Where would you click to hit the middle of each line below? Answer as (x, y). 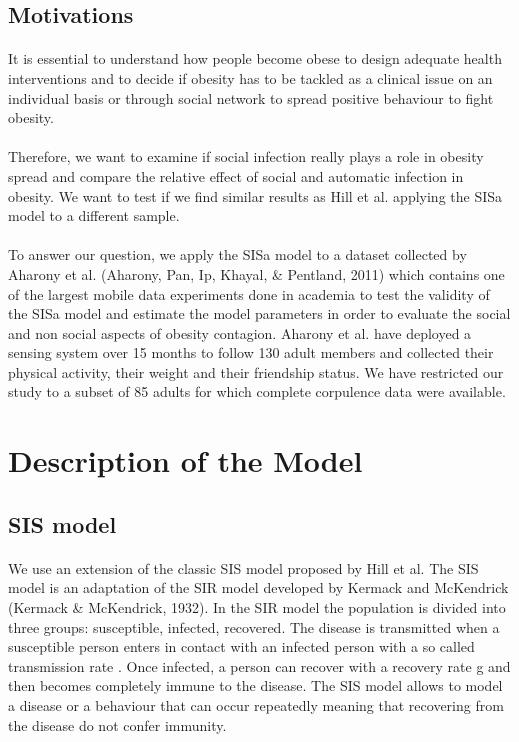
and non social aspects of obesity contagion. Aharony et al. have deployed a (240, 332)
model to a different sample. (94, 215)
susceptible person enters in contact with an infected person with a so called (241, 646)
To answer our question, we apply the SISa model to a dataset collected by (237, 254)
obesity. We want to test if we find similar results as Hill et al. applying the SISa (255, 195)
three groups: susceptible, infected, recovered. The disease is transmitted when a (254, 626)
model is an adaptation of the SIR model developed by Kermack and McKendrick (258, 587)
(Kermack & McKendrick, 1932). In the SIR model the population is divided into (257, 607)
